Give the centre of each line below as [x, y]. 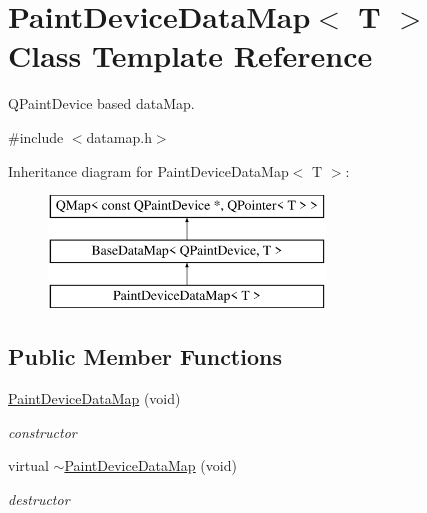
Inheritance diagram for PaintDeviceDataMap [148, 170]
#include [36, 136]
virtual [28, 465]
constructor [42, 431]
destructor [39, 499]
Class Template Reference [190, 55]
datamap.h [119, 136]
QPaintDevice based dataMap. [101, 103]
